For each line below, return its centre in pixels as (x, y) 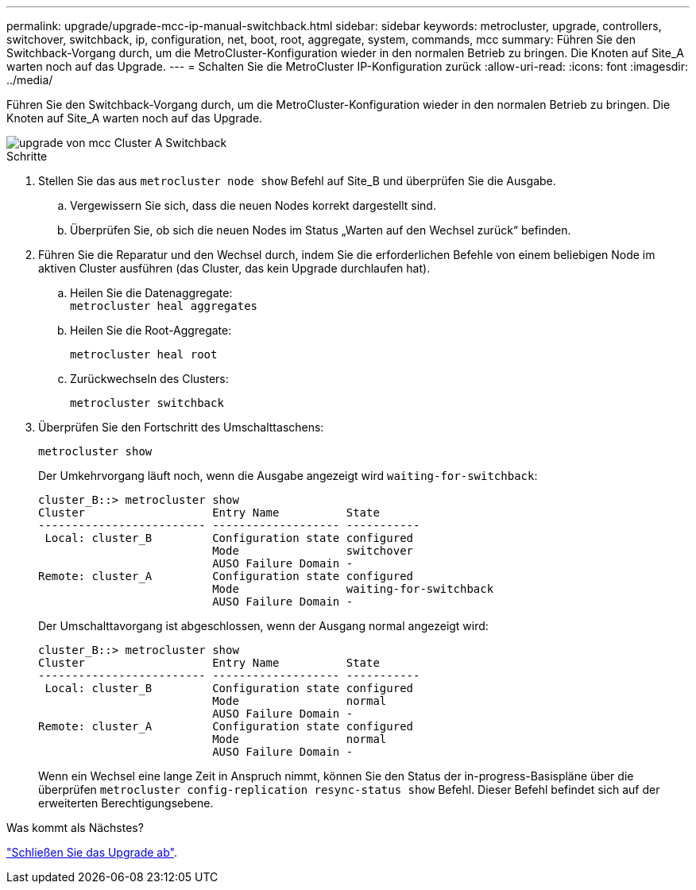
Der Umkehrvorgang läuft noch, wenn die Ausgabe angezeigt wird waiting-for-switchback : (288, 476)
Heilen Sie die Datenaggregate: (151, 293)
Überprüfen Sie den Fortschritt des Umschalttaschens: (181, 427)
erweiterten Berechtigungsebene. (126, 803)
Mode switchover (313, 551)
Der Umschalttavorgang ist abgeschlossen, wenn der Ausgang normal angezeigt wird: (263, 626)
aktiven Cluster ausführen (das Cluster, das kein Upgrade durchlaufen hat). (234, 268)
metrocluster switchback (147, 403)
